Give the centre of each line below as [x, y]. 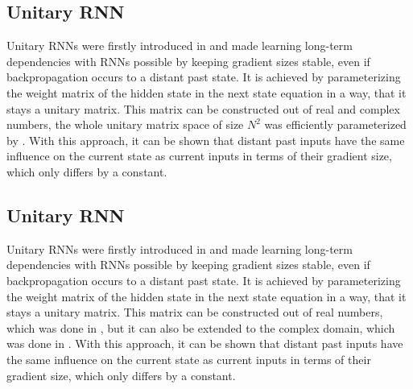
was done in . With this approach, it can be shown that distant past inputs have [205, 343]
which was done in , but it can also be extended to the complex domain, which [201, 327]
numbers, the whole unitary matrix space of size [125, 124]
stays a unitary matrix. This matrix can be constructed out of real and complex [203, 108]
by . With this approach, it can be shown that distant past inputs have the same [206, 140]
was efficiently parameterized [335, 124]
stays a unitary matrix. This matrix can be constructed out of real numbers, [195, 312]
